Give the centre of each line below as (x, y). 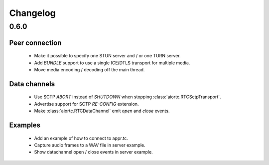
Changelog (32, 13)
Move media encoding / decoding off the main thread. (89, 70)
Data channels (32, 84)
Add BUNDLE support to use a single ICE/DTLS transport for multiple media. (112, 63)
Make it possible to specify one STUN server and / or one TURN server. (108, 56)
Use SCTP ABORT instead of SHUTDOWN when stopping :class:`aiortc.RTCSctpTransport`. (128, 97)
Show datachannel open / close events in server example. (93, 152)
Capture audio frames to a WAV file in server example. (90, 145)
